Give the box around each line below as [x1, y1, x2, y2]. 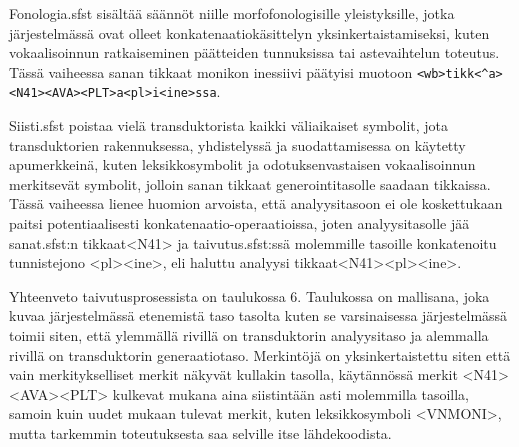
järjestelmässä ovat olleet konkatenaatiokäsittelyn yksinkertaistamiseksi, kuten [9, 22, 490, 43]
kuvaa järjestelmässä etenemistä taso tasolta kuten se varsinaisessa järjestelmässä [9, 305, 508, 326]
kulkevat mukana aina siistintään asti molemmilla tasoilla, [112, 383, 469, 404]
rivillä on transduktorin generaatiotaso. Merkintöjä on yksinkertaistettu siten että [9, 344, 511, 365]
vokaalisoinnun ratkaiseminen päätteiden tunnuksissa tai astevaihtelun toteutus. [9, 42, 500, 63]
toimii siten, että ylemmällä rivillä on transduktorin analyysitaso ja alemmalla [9, 325, 489, 346]
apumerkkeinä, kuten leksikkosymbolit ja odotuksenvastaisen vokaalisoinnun [9, 154, 476, 175]
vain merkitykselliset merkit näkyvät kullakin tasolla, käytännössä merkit [9, 364, 458, 385]
